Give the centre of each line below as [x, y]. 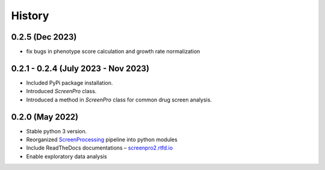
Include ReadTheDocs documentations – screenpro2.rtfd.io [100, 148]
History [30, 16]
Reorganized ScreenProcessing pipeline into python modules [102, 140]
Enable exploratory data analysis [67, 156]
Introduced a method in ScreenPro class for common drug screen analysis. [119, 100]
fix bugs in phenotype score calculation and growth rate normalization [113, 52]
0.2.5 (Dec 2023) [44, 37]
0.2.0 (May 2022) [45, 117]
